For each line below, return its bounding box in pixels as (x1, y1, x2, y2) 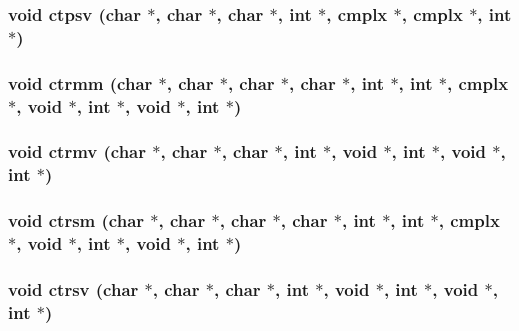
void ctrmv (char (8, 139, 147, 164)
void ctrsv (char (8, 276, 139, 301)
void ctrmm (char (8, 70, 153, 95)
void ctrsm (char (8, 208, 145, 233)
